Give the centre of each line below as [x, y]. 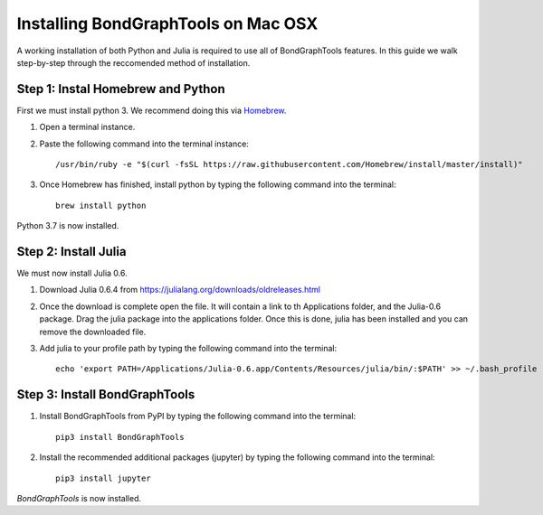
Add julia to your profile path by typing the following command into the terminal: [188, 349]
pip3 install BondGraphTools [120, 437]
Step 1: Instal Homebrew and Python [121, 89]
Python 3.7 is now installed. [68, 226]
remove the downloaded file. [93, 332]
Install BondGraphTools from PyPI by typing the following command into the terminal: [198, 417]
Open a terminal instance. [87, 127]
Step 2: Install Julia [71, 252]
